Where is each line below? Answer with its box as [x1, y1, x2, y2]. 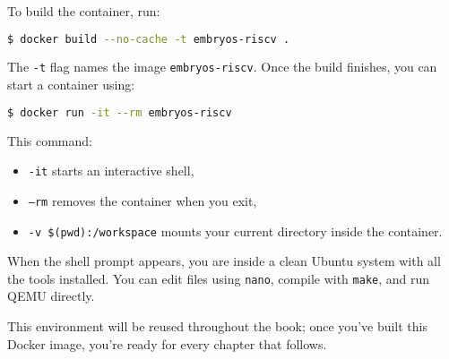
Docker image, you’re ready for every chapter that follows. [7, 334, 327, 353]
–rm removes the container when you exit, [28, 191, 257, 209]
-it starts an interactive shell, [28, 161, 194, 180]
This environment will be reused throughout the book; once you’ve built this [7, 317, 427, 335]
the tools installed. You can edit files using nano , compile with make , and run [7, 269, 430, 287]
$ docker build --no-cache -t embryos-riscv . [7, 32, 290, 46]
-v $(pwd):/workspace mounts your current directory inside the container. [28, 221, 443, 240]
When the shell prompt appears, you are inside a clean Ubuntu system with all [7, 252, 441, 270]
